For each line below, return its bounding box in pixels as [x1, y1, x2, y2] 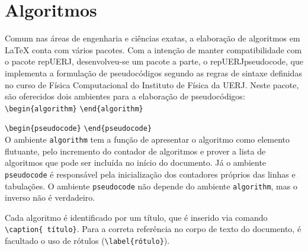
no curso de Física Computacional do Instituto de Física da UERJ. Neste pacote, [5, 78, 299, 91]
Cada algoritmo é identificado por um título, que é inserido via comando [5, 211, 268, 223]
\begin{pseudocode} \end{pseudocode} [5, 124, 152, 133]
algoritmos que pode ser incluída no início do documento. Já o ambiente [5, 156, 267, 169]
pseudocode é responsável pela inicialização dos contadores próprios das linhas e [5, 168, 296, 180]
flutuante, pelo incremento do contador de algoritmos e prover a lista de [5, 144, 266, 157]
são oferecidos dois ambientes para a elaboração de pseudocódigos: [5, 90, 245, 102]
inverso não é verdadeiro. [5, 191, 95, 204]
